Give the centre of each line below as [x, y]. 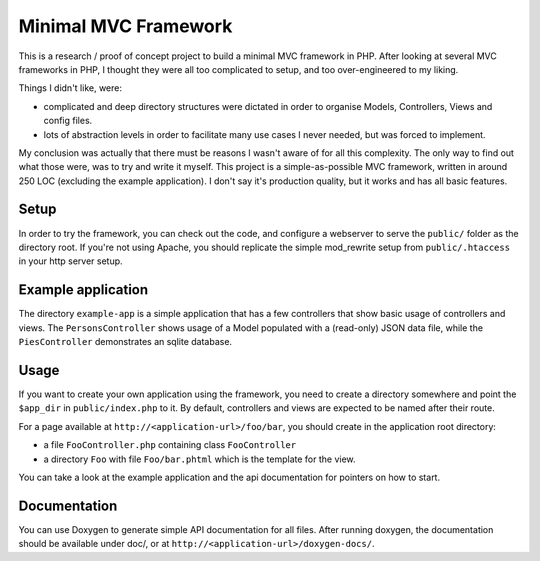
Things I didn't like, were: [70, 88]
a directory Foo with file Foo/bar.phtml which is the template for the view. [199, 459]
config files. [68, 121]
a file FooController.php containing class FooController [170, 445]
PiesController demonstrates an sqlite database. [125, 342]
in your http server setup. [71, 261]
